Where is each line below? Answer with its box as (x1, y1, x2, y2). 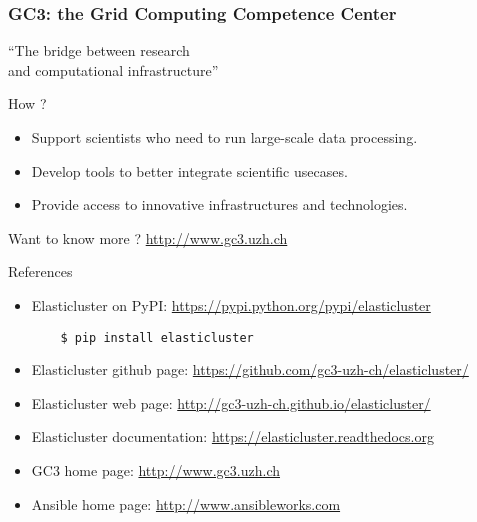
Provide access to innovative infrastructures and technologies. (31, 194, 408, 215)
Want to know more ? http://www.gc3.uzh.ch (8, 227, 288, 248)
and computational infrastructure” (8, 59, 219, 80)
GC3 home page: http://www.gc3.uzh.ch (31, 460, 281, 480)
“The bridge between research (8, 40, 190, 61)
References (8, 261, 73, 282)
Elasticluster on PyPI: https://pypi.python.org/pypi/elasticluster (31, 294, 431, 315)
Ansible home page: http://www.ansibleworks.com (31, 493, 341, 514)
